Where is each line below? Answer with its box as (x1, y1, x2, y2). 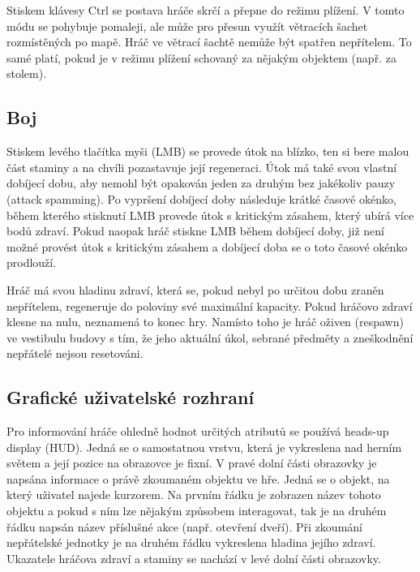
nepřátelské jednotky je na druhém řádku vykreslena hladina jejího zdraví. (6, 534, 376, 551)
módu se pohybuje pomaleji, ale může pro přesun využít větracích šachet (6, 17, 368, 34)
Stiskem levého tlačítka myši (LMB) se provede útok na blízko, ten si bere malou (6, 143, 409, 160)
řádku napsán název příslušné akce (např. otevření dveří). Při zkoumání (6, 518, 362, 535)
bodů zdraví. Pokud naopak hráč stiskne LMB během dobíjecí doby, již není (6, 222, 384, 239)
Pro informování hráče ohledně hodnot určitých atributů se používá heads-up (6, 423, 389, 440)
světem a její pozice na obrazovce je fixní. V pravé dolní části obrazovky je (6, 454, 377, 471)
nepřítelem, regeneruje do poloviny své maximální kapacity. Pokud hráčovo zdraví (6, 297, 413, 314)
